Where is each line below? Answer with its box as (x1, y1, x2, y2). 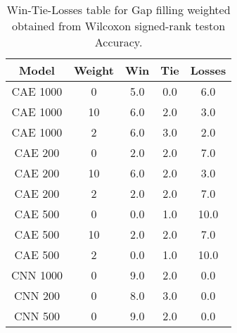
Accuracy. (94, 34, 143, 50)
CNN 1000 (11, 267, 63, 283)
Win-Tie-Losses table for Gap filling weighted (6, 1, 231, 18)
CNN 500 (14, 308, 60, 324)
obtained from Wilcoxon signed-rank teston (12, 18, 226, 34)
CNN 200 (14, 287, 60, 303)
